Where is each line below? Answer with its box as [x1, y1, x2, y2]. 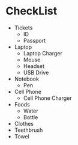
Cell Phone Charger [23, 94, 73, 102]
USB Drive [23, 69, 49, 76]
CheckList [5, 4, 58, 18]
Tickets [14, 24, 33, 31]
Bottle [23, 113, 38, 121]
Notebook [14, 75, 40, 82]
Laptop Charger [23, 49, 62, 57]
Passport [23, 37, 46, 44]
